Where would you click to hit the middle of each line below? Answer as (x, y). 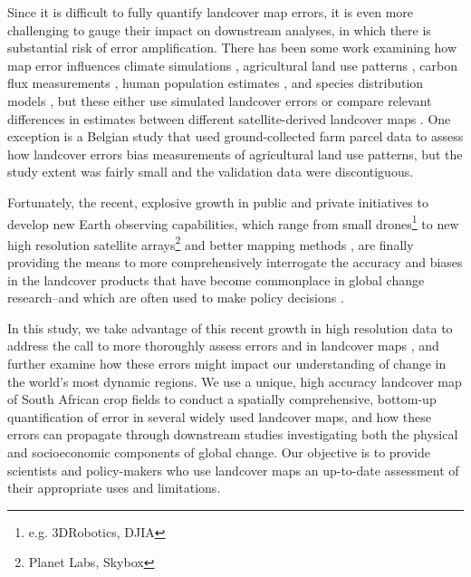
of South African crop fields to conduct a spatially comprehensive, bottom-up (222, 399)
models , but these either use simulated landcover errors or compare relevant (220, 100)
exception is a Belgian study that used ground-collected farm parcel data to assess (235, 136)
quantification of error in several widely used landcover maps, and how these (219, 416)
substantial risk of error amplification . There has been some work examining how (232, 48)
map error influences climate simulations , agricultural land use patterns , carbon (232, 65)
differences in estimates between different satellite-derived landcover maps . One (229, 118)
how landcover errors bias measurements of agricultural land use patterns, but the (235, 154)
